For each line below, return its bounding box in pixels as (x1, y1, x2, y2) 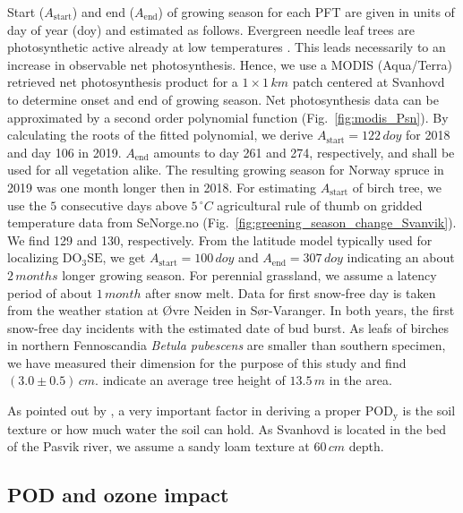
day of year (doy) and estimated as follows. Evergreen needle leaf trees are (7, 20, 415, 38)
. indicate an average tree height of (95, 371, 286, 389)
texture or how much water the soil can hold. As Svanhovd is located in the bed (7, 419, 446, 438)
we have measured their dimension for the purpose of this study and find (7, 353, 407, 372)
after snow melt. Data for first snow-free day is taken (145, 283, 436, 302)
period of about (7, 283, 92, 302)
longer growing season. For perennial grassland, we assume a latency (62, 265, 437, 284)
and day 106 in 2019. (7, 142, 122, 161)
